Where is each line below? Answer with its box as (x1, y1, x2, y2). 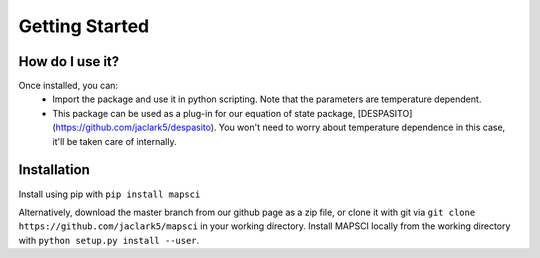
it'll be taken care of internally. (52, 135, 177, 147)
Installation (18, 161, 90, 179)
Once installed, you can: (18, 80, 119, 92)
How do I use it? (18, 53, 120, 70)
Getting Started (18, 15, 150, 37)
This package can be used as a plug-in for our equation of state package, (52, 107, 356, 119)
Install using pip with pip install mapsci (18, 188, 201, 200)
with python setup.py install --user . (18, 234, 200, 246)
